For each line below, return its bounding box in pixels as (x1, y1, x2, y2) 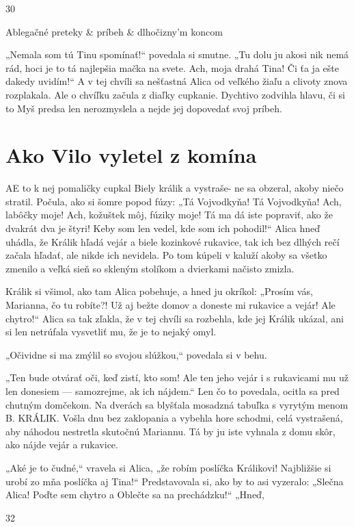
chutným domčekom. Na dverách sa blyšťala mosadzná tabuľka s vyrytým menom (5, 397, 349, 411)
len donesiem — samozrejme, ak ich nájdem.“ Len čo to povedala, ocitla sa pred (5, 384, 340, 398)
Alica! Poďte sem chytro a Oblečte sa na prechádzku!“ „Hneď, (5, 487, 264, 502)
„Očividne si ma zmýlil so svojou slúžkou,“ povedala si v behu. (5, 347, 267, 361)
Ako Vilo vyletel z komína (5, 141, 257, 169)
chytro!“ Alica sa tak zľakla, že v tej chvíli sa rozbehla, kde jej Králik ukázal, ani (5, 311, 344, 325)
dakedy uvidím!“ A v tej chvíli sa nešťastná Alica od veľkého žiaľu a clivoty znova (5, 74, 348, 88)
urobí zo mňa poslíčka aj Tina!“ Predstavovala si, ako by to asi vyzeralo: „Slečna (5, 474, 344, 488)
